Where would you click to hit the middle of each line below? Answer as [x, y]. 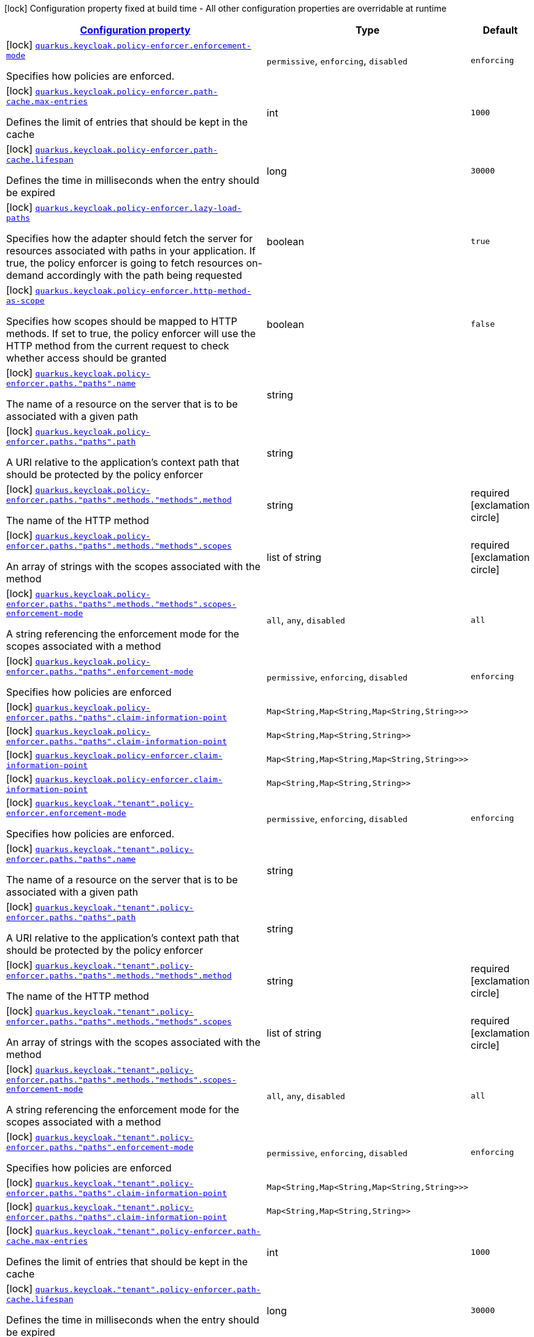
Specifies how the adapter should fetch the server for [130, 238]
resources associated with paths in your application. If [131, 251]
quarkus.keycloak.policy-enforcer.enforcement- [143, 46]
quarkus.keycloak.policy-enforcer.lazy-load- [139, 208]
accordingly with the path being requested [144, 275]
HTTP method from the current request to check [118, 346]
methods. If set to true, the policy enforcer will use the [131, 333]
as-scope [25, 301]
